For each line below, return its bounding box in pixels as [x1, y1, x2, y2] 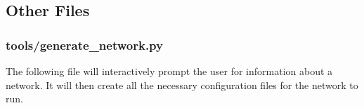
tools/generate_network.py [6, 36, 163, 53]
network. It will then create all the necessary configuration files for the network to [6, 77, 358, 92]
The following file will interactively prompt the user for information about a [6, 64, 333, 78]
